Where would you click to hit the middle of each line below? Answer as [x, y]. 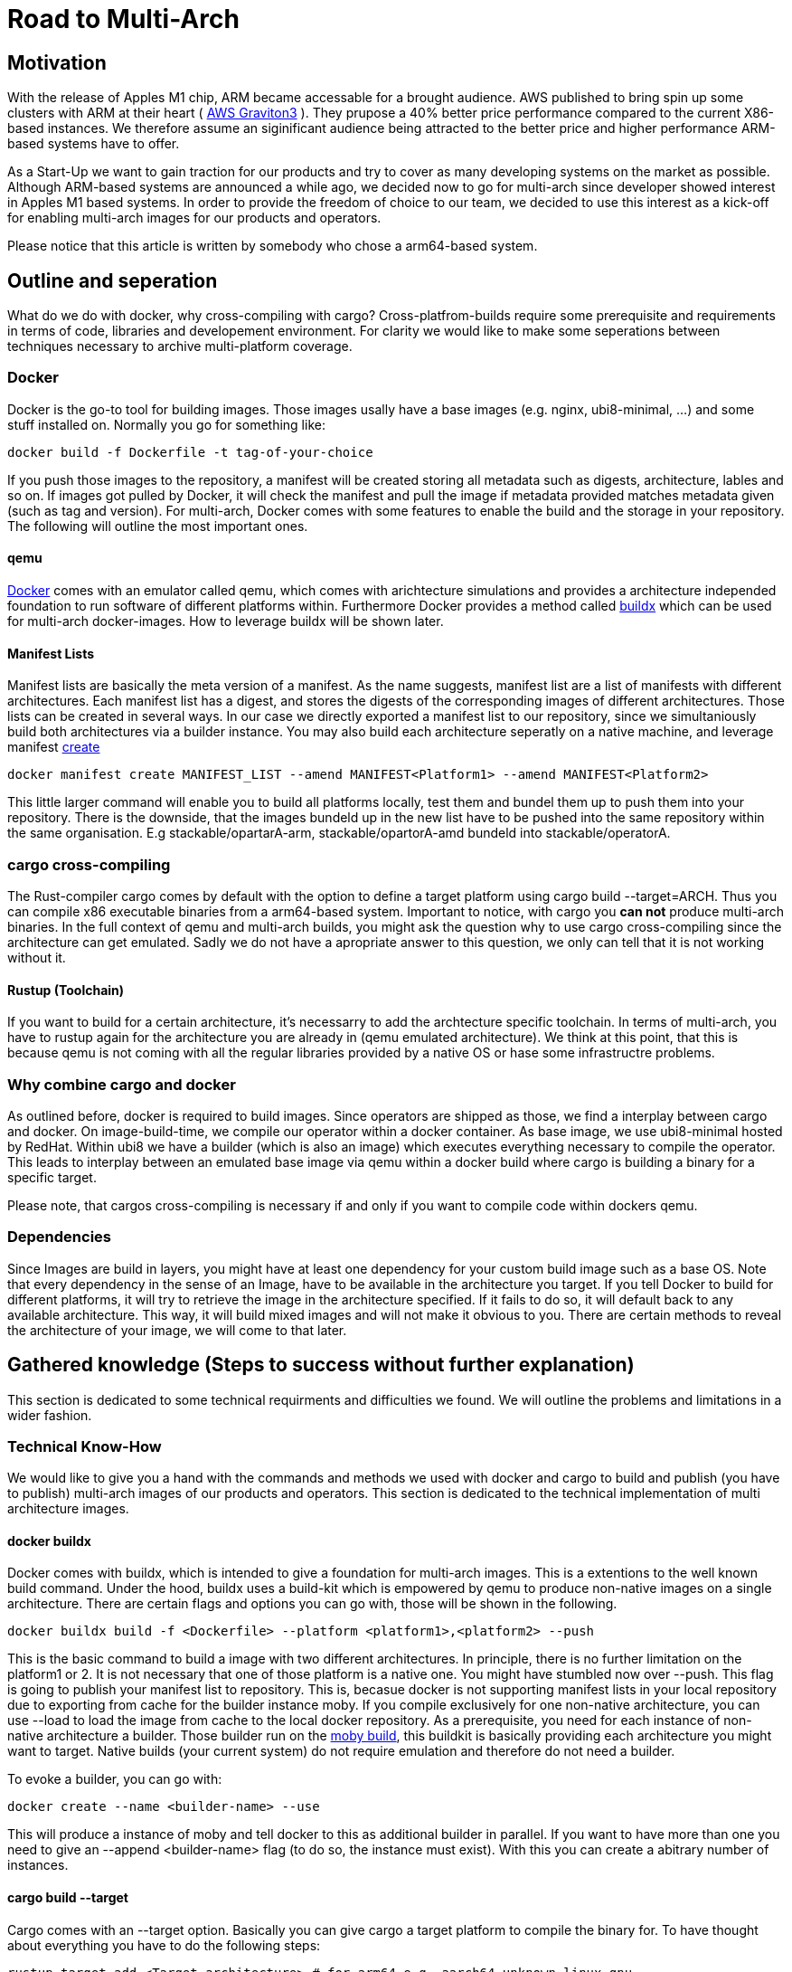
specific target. [52, 1177]
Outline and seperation [113, 280]
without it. [37, 957]
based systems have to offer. [94, 144]
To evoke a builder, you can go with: [115, 1779]
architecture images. [68, 1509]
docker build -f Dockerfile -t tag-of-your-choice [190, 452]
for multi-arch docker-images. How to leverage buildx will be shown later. [226, 621]
